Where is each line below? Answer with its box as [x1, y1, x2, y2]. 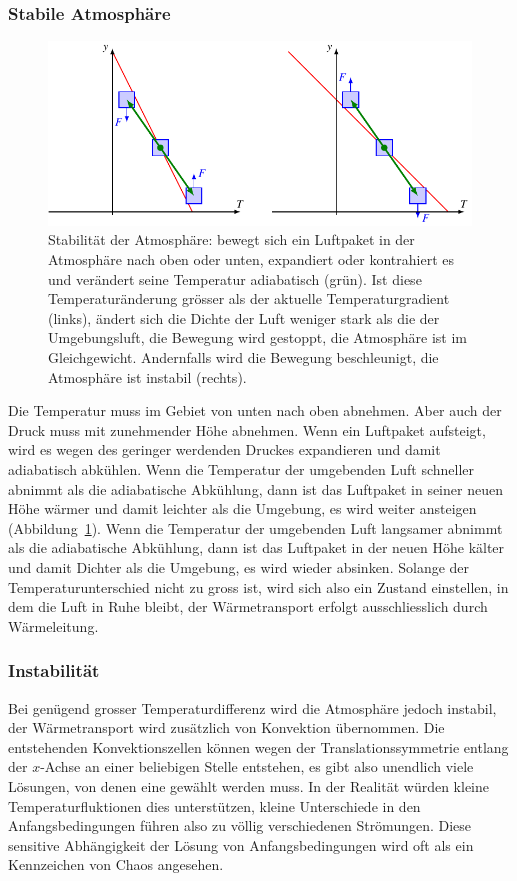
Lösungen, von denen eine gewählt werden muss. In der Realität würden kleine [8, 775, 489, 796]
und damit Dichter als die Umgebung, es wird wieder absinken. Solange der [8, 556, 470, 577]
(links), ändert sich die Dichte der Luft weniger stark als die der [48, 307, 440, 328]
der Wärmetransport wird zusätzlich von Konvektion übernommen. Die [8, 717, 445, 738]
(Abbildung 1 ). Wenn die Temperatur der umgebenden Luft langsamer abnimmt [8, 517, 503, 538]
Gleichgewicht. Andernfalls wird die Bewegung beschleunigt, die [48, 347, 439, 368]
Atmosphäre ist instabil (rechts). [48, 366, 247, 387]
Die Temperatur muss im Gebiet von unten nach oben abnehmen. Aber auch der [8, 400, 502, 421]
